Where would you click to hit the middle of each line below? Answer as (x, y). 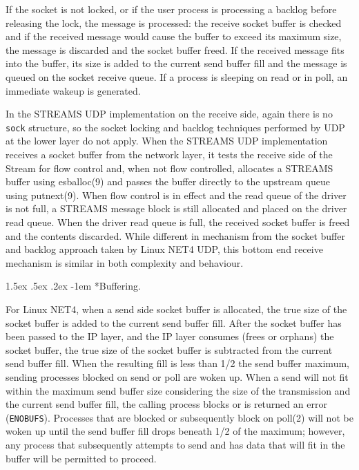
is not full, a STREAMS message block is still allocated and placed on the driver (176, 208)
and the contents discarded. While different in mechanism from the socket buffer (175, 235)
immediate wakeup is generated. (73, 90)
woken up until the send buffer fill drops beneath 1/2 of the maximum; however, (175, 431)
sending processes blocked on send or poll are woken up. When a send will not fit (177, 376)
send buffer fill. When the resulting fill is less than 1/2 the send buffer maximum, (177, 363)
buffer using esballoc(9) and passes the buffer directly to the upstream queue (168, 181)
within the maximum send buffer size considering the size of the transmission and (178, 390)
